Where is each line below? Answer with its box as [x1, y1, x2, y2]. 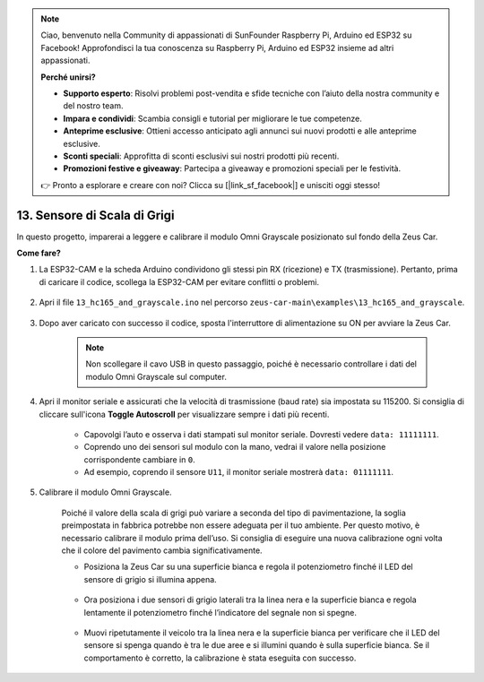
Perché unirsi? [40, 72, 96, 82]
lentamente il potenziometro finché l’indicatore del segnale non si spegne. [83, 607, 358, 617]
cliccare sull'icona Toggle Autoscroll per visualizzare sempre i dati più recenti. [39, 409, 330, 419]
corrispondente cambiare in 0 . [83, 453, 196, 465]
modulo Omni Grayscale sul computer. [85, 371, 228, 382]
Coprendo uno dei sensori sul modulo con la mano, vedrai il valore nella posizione [83, 442, 386, 453]
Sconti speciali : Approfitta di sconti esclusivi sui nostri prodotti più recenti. [63, 151, 340, 161]
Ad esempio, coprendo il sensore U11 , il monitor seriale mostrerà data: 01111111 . [83, 467, 394, 478]
